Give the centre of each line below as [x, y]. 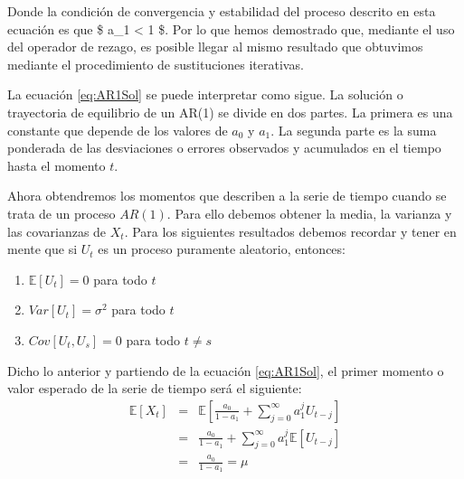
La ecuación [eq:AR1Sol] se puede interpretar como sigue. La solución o [205, 94]
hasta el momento [57, 165]
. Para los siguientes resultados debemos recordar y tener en [290, 231]
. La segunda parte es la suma [354, 130]
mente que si [43, 249]
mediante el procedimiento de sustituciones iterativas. [156, 64]
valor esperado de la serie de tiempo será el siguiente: [155, 388]
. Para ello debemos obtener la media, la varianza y [309, 213]
